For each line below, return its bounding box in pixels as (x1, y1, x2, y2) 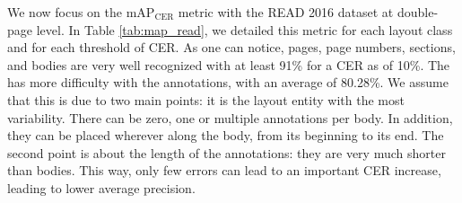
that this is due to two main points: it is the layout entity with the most (7, 90, 405, 109)
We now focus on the (7, 3, 123, 21)
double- (397, 3, 439, 21)
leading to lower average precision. (7, 178, 196, 197)
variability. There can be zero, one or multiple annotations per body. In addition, (7, 108, 453, 127)
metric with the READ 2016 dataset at (178, 3, 394, 21)
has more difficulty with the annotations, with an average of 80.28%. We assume (7, 73, 449, 92)
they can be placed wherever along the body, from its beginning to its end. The (7, 126, 444, 145)
